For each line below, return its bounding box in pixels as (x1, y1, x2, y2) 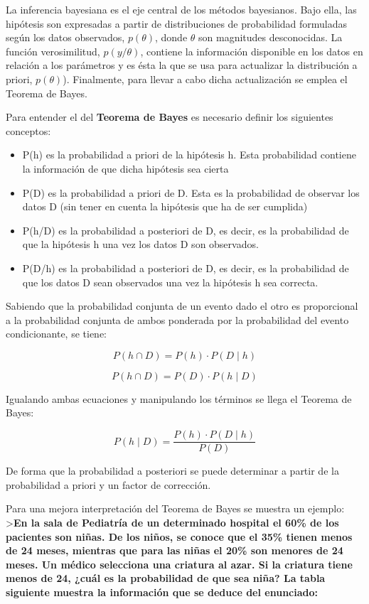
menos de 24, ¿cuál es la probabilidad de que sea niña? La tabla (6, 571, 326, 586)
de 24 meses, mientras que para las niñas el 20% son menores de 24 (6, 543, 343, 558)
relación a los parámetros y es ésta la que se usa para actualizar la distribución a (6, 58, 358, 72)
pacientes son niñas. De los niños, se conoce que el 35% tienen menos (6, 529, 353, 544)
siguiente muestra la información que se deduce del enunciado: (6, 584, 318, 599)
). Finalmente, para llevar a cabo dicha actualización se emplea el (63, 71, 348, 86)
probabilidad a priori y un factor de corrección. (6, 477, 211, 492)
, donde (155, 30, 188, 45)
